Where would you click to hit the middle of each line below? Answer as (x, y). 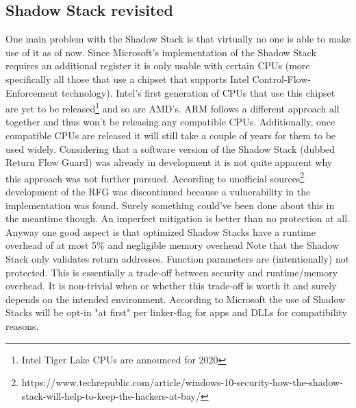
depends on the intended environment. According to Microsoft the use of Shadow (176, 299)
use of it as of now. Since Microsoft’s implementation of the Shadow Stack (161, 52)
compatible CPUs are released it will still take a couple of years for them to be (171, 135)
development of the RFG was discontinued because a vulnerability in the (158, 192)
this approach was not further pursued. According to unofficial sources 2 (155, 177)
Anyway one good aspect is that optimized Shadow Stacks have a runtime (161, 231)
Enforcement (32, 92)
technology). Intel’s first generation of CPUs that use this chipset (198, 92)
